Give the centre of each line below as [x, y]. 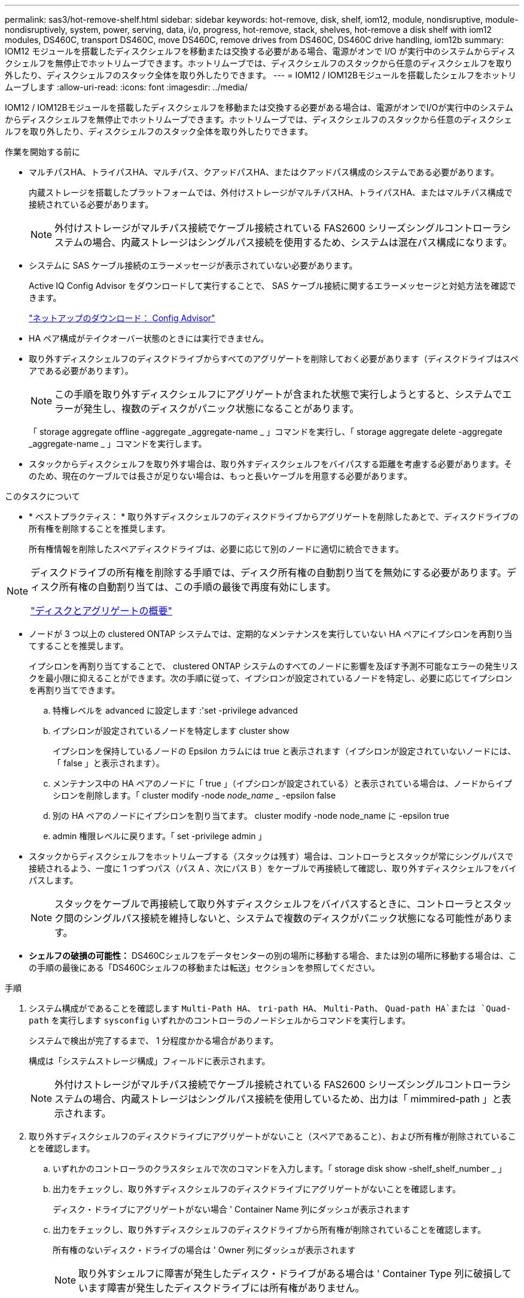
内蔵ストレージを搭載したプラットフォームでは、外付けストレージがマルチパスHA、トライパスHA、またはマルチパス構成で [271, 192]
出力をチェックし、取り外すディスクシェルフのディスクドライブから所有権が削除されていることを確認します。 [269, 1230]
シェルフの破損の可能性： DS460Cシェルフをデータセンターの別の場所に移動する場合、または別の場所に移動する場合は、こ [273, 956]
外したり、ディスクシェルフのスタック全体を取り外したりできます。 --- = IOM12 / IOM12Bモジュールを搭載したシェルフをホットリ [261, 75]
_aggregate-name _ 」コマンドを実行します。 [118, 444]
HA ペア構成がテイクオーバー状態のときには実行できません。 [149, 338]
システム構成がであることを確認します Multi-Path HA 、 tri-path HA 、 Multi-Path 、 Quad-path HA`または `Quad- [270, 1008]
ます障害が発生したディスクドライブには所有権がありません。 [226, 1288]
